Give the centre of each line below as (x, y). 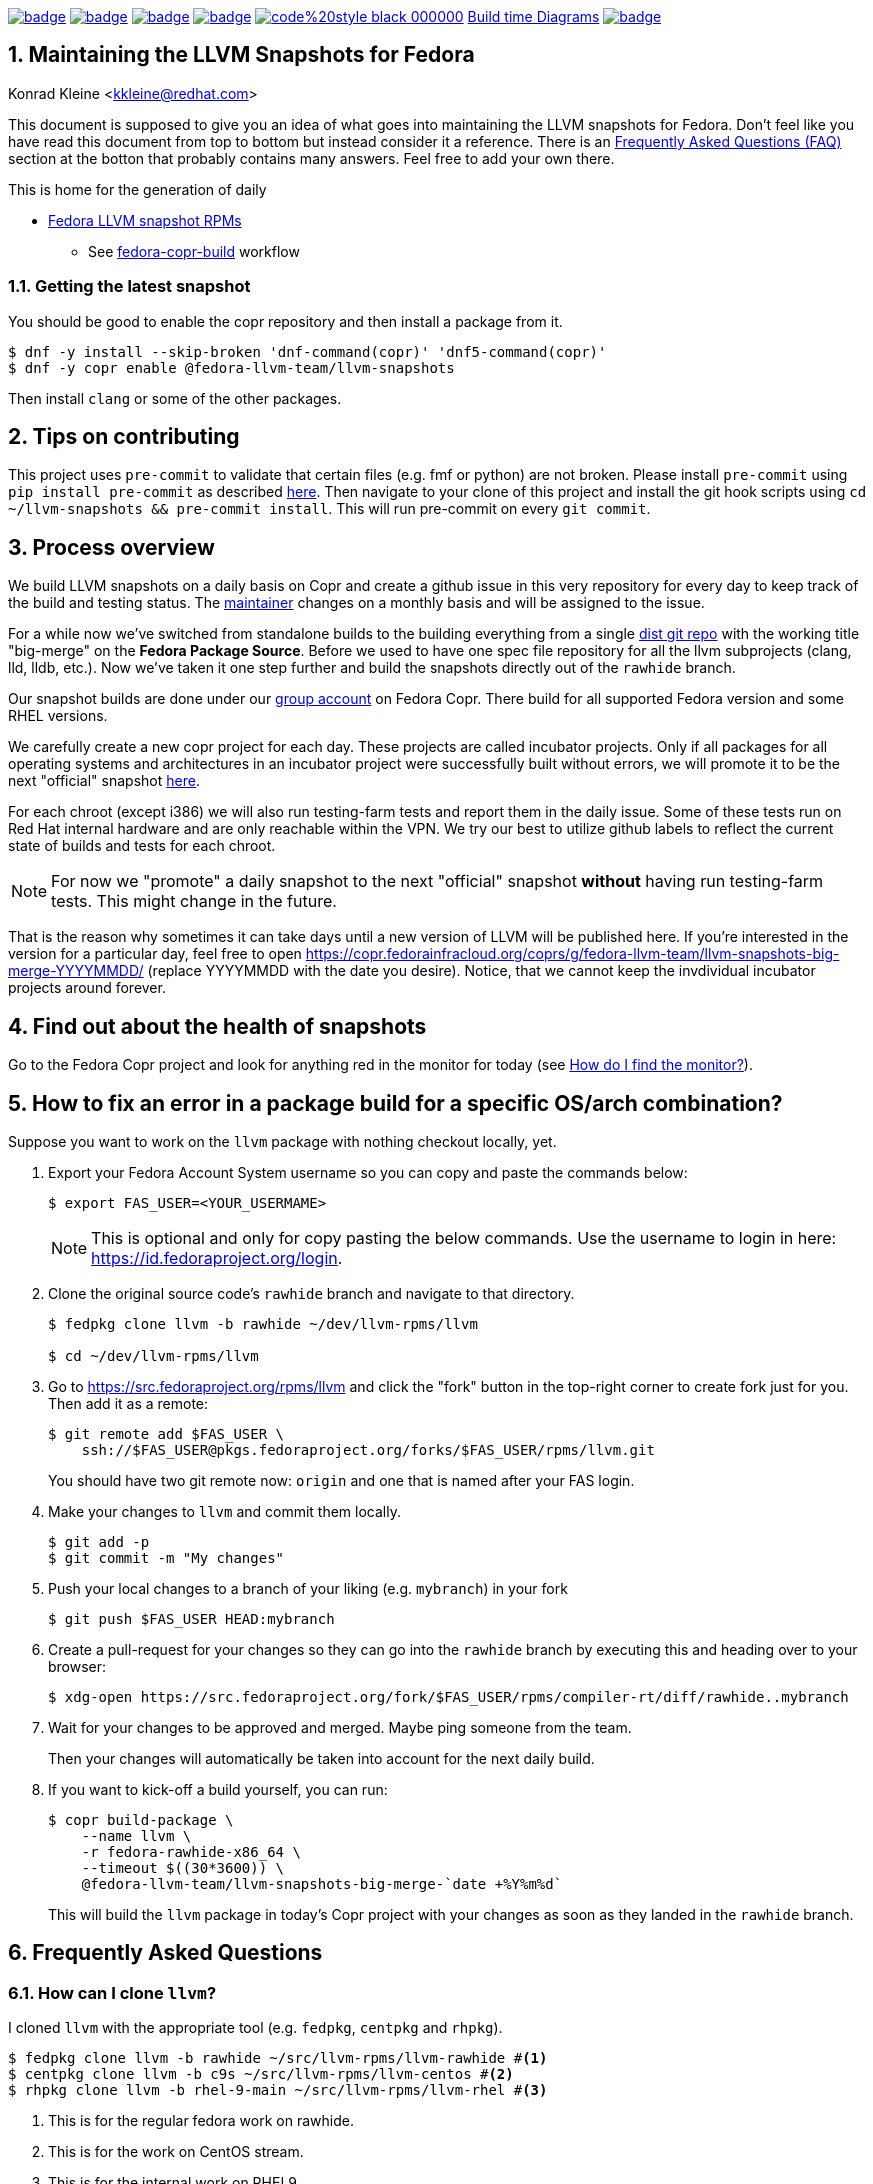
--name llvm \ (136, 1835)
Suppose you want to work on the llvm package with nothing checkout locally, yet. (282, 1141)
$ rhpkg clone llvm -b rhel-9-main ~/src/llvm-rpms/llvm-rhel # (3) (278, 2090)
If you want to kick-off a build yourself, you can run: (218, 1789)
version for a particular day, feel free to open (155, 954)
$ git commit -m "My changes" (166, 1557)
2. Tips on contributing (124, 437)
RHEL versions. (58, 716)
